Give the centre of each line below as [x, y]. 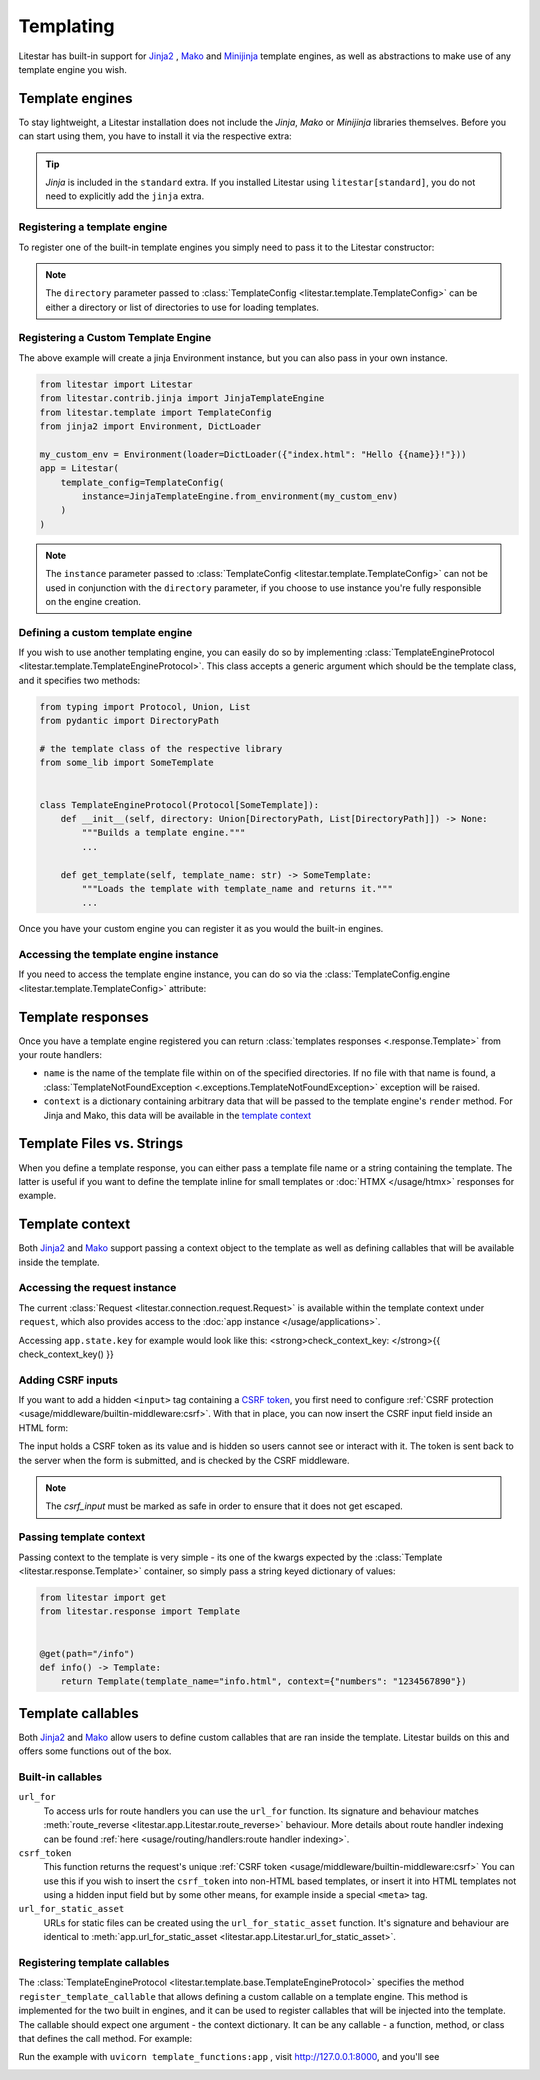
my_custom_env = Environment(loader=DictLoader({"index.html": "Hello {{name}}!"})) [253, 454]
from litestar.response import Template [139, 1611]
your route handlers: [60, 1055]
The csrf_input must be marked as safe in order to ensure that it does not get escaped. [224, 1506]
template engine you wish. [72, 69]
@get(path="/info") [87, 1653]
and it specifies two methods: [79, 680]
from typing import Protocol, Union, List [145, 706]
